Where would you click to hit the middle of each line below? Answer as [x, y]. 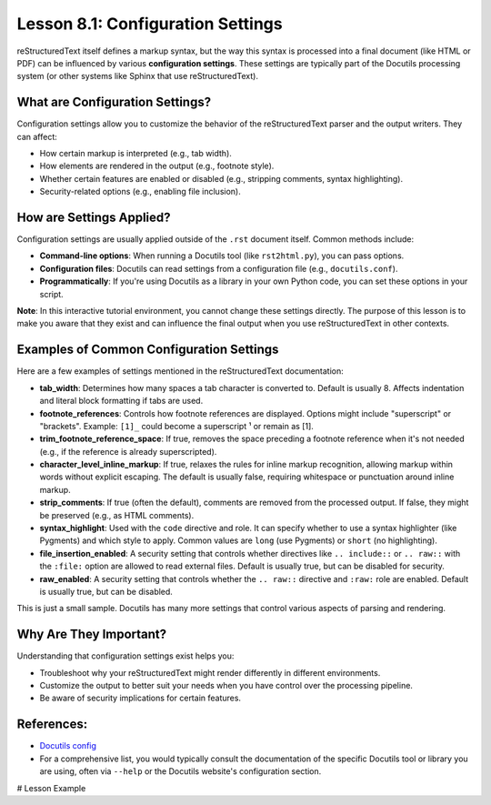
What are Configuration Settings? [114, 102]
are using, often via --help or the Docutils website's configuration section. [180, 771]
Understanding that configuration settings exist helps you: [125, 656]
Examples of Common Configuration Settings [148, 350]
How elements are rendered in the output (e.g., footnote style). [157, 166]
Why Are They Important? [92, 634]
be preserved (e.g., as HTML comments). [117, 515]
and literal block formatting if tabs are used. [121, 401]
